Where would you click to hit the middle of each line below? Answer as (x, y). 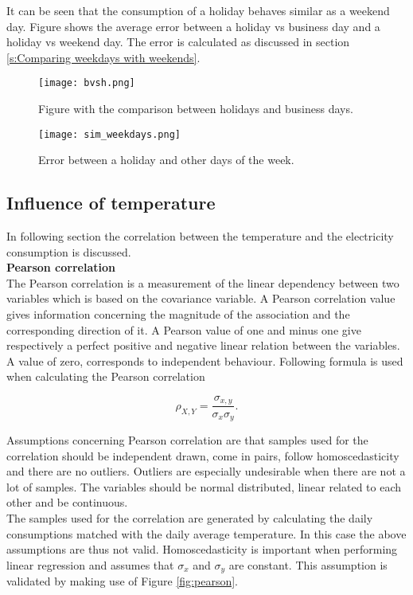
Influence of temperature (111, 203)
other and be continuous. (67, 502)
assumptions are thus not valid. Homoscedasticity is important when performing (202, 549)
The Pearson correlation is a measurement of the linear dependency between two (203, 282)
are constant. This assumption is (308, 564)
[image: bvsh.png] (87, 83)
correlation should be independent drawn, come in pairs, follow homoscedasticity (203, 455)
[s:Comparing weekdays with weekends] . (103, 57)
